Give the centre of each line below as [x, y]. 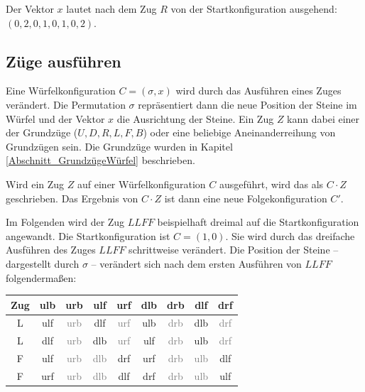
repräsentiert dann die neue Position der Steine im [247, 104]
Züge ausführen [64, 61]
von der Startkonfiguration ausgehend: [254, 9]
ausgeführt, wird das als [271, 184]
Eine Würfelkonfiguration [61, 91]
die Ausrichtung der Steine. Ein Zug [195, 118]
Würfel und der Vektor [55, 118]
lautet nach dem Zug [111, 9]
